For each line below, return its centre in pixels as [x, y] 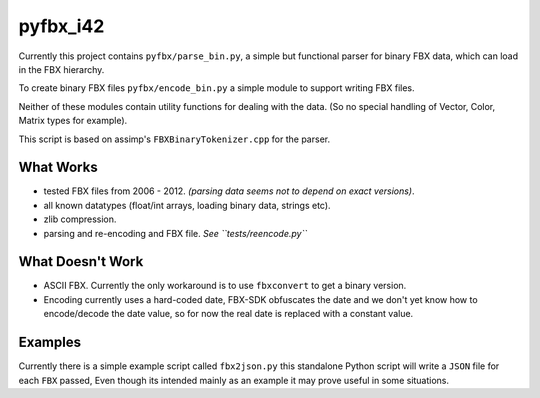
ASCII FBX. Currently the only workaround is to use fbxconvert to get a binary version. [225, 286]
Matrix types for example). [73, 121]
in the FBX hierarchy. [61, 69]
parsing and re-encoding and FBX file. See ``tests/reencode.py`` [175, 233]
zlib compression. [80, 219]
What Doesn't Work [81, 261]
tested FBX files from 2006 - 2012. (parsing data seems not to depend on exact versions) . [229, 191]
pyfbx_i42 [61, 26]
